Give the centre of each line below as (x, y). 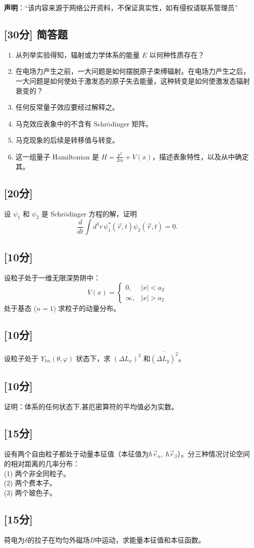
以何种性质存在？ (177, 54)
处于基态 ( (20, 308)
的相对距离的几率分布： (42, 464)
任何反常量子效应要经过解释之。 (67, 107)
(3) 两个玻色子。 (30, 492)
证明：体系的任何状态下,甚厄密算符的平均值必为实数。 (91, 406)
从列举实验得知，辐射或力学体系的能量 (78, 54)
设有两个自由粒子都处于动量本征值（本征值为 (76, 453)
